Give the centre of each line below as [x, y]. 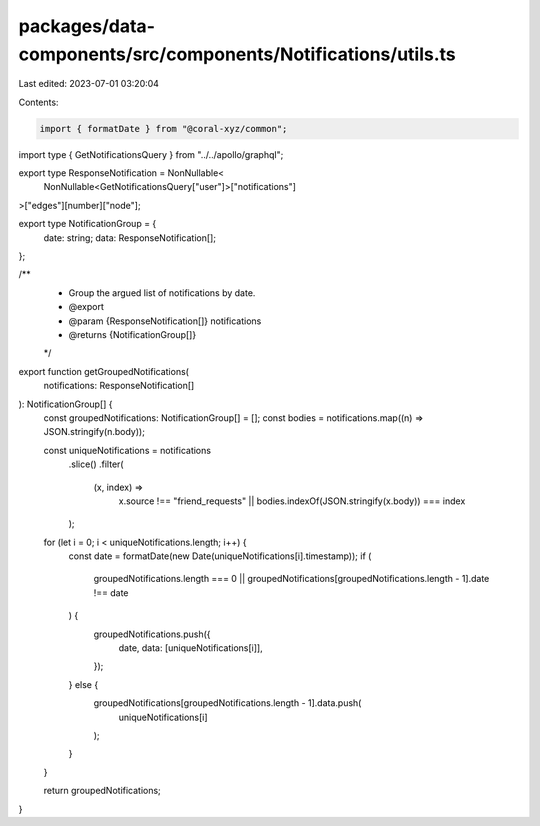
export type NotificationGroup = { [87, 224]
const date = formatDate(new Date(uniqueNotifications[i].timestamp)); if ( [220, 556]
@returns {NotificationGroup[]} [132, 334]
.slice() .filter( [96, 464]
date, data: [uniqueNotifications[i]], [191, 648]
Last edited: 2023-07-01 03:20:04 [89, 84]
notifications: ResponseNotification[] [119, 386]
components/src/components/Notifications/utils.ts [237, 54]
